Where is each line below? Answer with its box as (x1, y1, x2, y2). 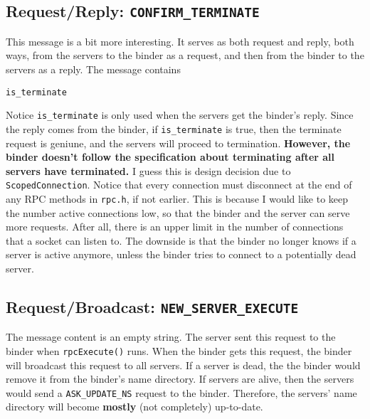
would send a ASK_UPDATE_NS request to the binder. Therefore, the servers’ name (6, 385, 357, 400)
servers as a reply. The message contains (6, 61, 181, 76)
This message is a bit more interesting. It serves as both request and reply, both (6, 33, 354, 48)
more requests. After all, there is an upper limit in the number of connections (6, 219, 344, 234)
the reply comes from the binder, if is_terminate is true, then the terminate (6, 121, 342, 136)
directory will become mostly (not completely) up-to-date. (6, 399, 263, 414)
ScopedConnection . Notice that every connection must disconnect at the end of (6, 177, 352, 192)
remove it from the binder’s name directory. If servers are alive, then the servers (6, 371, 354, 386)
